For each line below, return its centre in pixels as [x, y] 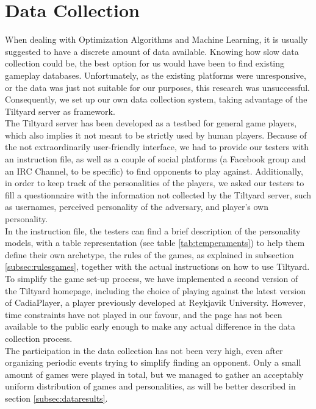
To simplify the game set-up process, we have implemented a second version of [152, 278]
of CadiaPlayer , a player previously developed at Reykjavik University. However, [155, 302]
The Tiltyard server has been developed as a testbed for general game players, [151, 123]
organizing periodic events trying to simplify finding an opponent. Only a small [153, 362]
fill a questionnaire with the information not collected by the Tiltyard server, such [158, 194]
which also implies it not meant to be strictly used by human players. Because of [156, 135]
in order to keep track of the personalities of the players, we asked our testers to [155, 183]
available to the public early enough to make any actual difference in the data [150, 326]
